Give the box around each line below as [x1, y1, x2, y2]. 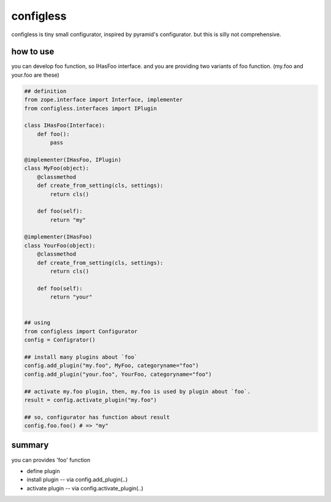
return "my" [50, 216, 86, 223]
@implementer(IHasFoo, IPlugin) [24, 156, 122, 163]
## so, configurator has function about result [24, 414, 170, 420]
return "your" [50, 294, 93, 300]
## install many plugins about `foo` [24, 353, 138, 360]
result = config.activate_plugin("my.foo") [24, 396, 158, 403]
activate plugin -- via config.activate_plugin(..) [26, 484, 143, 492]
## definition [24, 88, 67, 94]
